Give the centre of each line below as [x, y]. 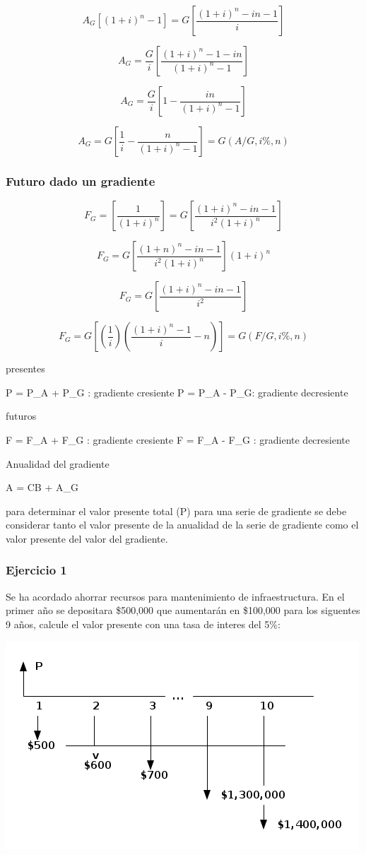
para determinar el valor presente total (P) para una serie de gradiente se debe [176, 511]
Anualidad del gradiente [58, 463]
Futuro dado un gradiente [81, 181]
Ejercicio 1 [36, 570]
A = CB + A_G [42, 487]
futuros [21, 416]
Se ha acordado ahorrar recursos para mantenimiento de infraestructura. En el [175, 596]
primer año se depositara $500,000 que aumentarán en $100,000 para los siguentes [183, 610]
